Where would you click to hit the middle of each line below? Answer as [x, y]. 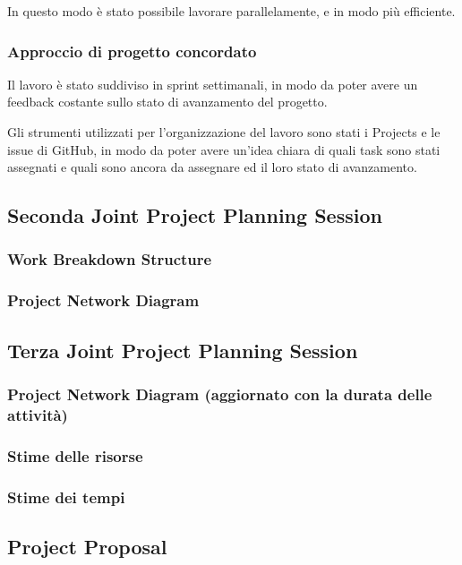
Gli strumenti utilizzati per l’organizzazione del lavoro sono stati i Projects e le [224, 132]
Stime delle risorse [75, 455]
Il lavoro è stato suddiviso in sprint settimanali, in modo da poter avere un [213, 84]
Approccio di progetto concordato [132, 51]
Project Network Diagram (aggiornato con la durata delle [220, 394]
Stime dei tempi [66, 497]
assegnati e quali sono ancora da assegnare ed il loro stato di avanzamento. [212, 167]
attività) [38, 414]
